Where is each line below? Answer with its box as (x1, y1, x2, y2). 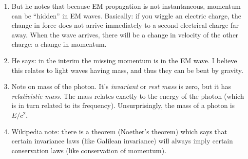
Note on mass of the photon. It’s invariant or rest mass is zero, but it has (11, 81, 231, 91)
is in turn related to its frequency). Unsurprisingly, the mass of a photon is (11, 100, 235, 110)
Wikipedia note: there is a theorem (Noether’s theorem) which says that (11, 126, 228, 136)
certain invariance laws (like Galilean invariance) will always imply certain (11, 136, 233, 146)
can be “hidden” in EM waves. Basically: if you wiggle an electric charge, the (11, 10, 241, 20)
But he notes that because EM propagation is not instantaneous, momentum (11, 1, 241, 11)
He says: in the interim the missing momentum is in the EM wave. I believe (11, 55, 237, 65)
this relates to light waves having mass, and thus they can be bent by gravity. (11, 65, 244, 75)
